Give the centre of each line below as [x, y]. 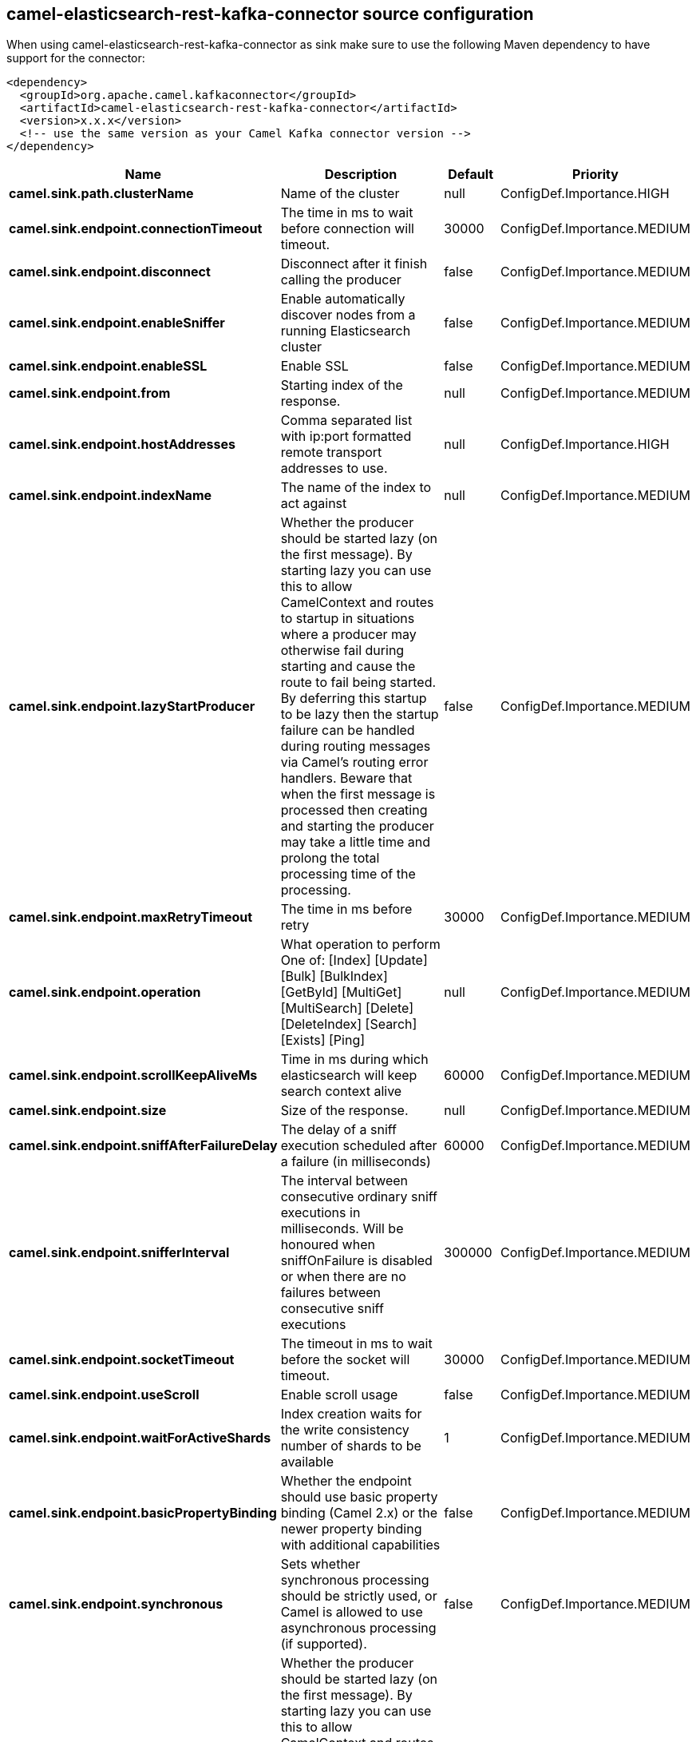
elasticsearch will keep [349, 1075]
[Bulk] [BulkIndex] [334, 976]
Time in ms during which [354, 1059]
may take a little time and [356, 842]
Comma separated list [346, 421]
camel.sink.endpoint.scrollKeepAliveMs [133, 1075]
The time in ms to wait [347, 213]
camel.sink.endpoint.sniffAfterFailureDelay [143, 1146]
